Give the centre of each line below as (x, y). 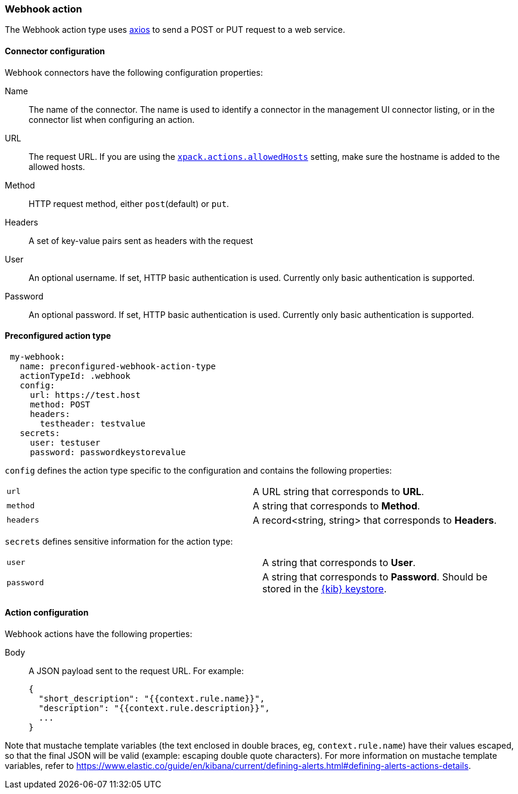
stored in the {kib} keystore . (325, 588)
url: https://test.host (85, 395)
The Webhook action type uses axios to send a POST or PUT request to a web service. (175, 30)
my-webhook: (38, 356)
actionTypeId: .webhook (75, 376)
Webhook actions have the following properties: (99, 634)
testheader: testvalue (93, 423)
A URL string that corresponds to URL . (339, 491)
